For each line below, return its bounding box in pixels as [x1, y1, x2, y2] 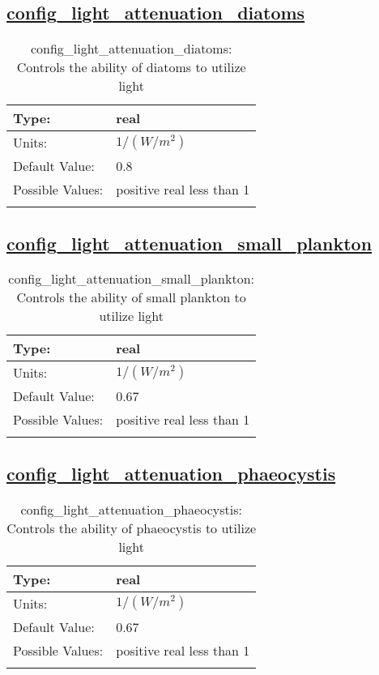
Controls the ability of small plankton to [16, 288, 246, 307]
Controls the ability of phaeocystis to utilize [6, 518, 257, 537]
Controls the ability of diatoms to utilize [16, 58, 246, 77]
